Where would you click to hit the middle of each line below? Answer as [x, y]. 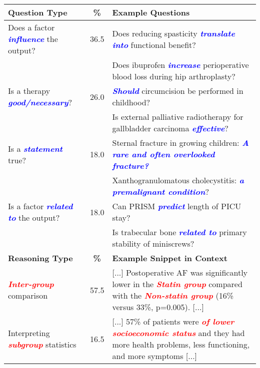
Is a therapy [29, 91]
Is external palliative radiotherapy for [178, 117]
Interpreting [29, 333]
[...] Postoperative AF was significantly [180, 272]
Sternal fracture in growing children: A [180, 143]
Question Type [38, 12]
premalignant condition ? [160, 191]
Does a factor [31, 27]
